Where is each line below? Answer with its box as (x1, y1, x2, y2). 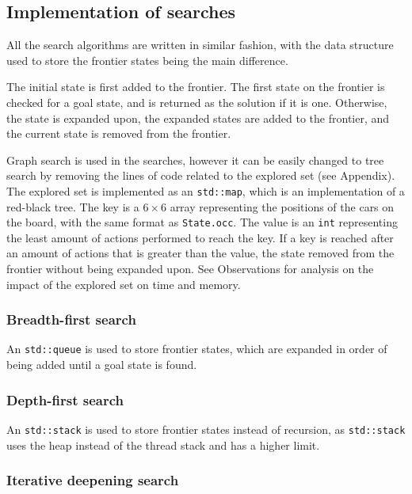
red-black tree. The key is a (6, 198, 139, 215)
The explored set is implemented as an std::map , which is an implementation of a (6, 182, 405, 199)
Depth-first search (6, 389, 124, 409)
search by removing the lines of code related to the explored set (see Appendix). (6, 167, 395, 184)
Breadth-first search (6, 310, 136, 329)
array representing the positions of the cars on (170, 198, 395, 215)
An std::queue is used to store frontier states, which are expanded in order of (6, 340, 387, 357)
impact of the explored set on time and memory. (6, 275, 241, 292)
